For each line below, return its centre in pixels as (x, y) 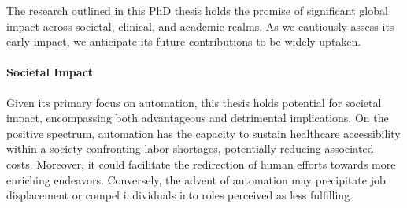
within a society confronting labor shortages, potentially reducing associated (190, 149)
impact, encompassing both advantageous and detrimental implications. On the (198, 118)
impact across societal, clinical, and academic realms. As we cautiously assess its (200, 26)
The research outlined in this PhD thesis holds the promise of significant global (197, 10)
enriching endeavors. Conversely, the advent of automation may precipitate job (196, 179)
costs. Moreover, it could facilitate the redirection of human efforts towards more (201, 163)
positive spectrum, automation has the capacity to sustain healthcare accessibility (203, 133)
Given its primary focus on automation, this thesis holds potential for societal (194, 102)
